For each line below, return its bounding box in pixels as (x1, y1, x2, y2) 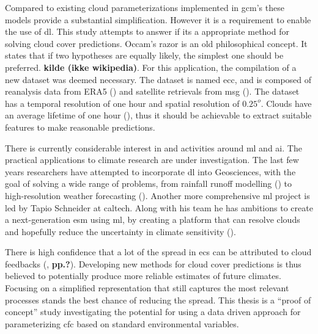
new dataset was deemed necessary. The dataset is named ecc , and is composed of (5, 73, 312, 85)
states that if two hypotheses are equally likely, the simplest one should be (5, 49, 284, 62)
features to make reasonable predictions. (5, 120, 155, 133)
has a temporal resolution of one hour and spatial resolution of (5, 96, 240, 109)
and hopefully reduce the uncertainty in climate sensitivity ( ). (5, 225, 236, 238)
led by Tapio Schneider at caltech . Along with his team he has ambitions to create (5, 201, 313, 214)
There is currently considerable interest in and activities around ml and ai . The (5, 141, 302, 154)
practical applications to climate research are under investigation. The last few (5, 153, 299, 166)
